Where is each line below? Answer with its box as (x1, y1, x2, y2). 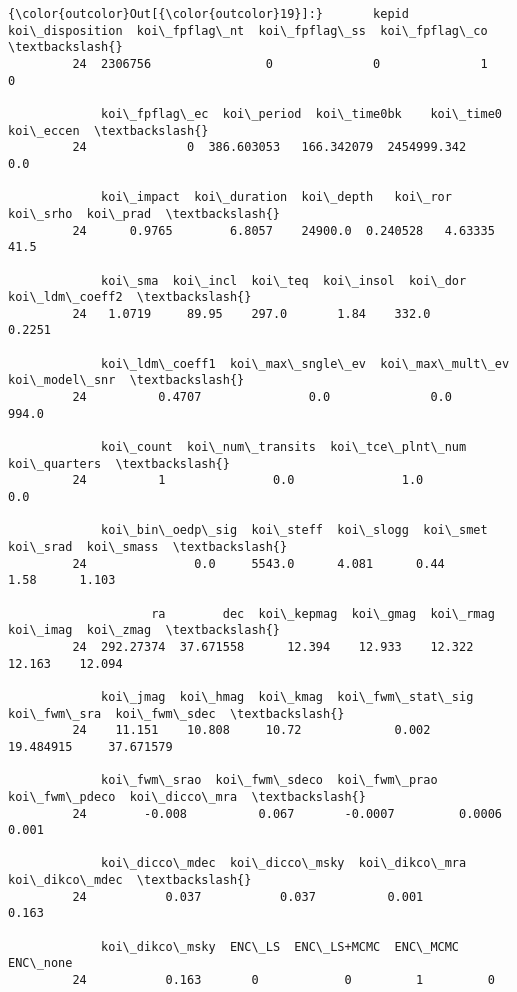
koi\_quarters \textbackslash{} (8, 456, 230, 471)
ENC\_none (8, 956, 73, 971)
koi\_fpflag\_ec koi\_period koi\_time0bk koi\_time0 (101, 106, 502, 121)
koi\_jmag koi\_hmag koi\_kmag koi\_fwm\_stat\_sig (101, 689, 474, 704)
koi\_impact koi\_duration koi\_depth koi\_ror (101, 190, 452, 205)
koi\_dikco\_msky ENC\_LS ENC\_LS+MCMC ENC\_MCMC (101, 939, 460, 954)
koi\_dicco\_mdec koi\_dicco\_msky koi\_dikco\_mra (101, 856, 467, 871)
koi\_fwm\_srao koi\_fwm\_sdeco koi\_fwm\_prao (101, 773, 438, 788)
